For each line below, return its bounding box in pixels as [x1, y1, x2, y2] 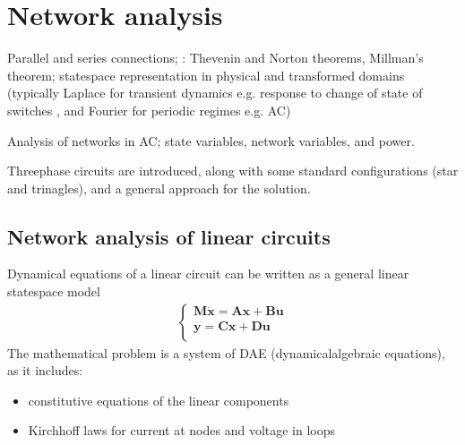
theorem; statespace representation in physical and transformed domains [7, 65, 405, 84]
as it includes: [7, 361, 83, 380]
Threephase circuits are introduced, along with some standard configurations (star [7, 161, 459, 180]
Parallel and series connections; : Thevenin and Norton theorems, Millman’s [7, 48, 424, 67]
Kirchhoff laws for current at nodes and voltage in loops [28, 421, 336, 440]
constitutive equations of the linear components [28, 390, 289, 409]
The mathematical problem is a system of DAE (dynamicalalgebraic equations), [7, 343, 445, 362]
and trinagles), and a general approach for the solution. [7, 178, 311, 197]
